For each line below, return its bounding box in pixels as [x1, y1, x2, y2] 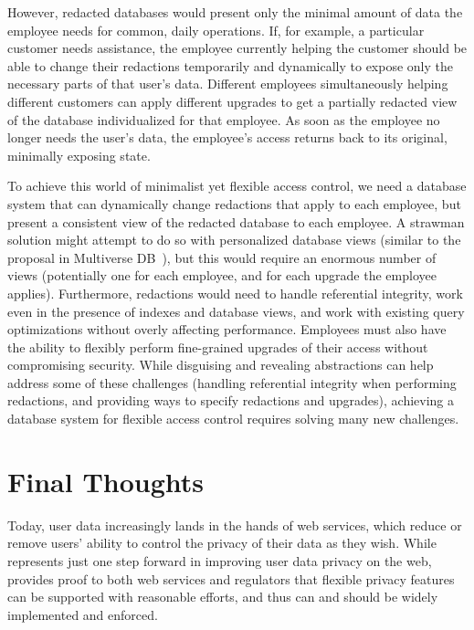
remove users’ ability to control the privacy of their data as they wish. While [7, 533, 437, 552]
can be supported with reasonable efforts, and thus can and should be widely [7, 587, 438, 606]
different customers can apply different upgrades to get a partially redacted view [7, 91, 458, 110]
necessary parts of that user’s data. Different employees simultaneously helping [7, 74, 448, 93]
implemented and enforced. [7, 604, 158, 624]
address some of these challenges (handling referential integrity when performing [7, 373, 457, 392]
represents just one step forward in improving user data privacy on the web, [7, 551, 432, 570]
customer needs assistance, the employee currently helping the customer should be [7, 38, 468, 58]
